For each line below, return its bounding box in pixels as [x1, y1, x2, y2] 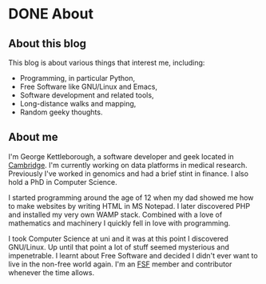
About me [8, 130, 58, 144]
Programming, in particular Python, [19, 74, 136, 82]
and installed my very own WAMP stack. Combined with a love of [8, 210, 223, 219]
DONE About [8, 5, 94, 23]
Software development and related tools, [19, 90, 154, 100]
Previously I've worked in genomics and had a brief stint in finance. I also [8, 169, 249, 178]
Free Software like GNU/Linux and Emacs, [19, 82, 158, 91]
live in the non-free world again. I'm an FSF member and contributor [8, 259, 232, 269]
